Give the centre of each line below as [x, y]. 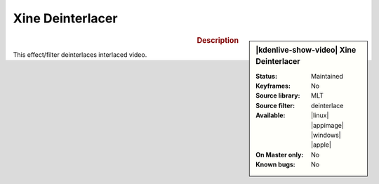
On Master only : [280, 155]
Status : [266, 76]
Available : [271, 115]
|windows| [326, 135]
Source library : [278, 96]
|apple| [321, 145]
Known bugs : [276, 164]
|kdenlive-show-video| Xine [306, 50]
